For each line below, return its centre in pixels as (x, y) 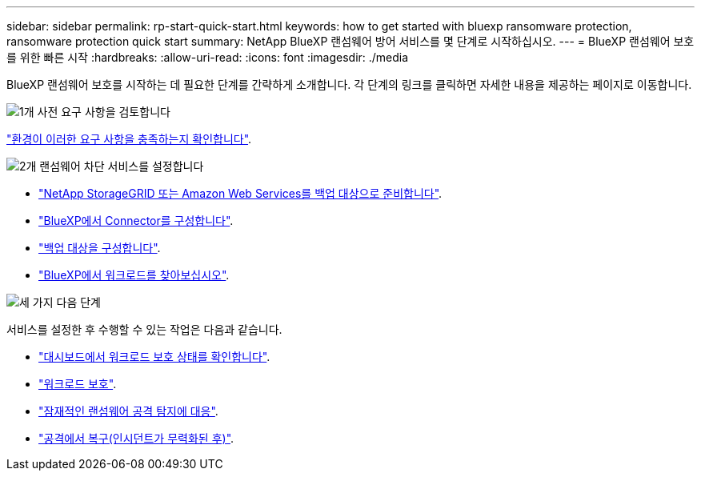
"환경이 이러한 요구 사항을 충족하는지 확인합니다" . (129, 139)
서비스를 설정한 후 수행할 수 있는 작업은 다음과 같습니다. (144, 329)
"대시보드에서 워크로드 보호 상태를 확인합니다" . (154, 357)
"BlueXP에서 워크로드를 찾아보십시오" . (134, 275)
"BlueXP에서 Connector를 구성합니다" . (136, 220)
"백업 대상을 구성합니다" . (100, 248)
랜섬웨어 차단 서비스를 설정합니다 (122, 166)
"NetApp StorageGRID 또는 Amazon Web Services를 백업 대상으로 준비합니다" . (240, 193)
